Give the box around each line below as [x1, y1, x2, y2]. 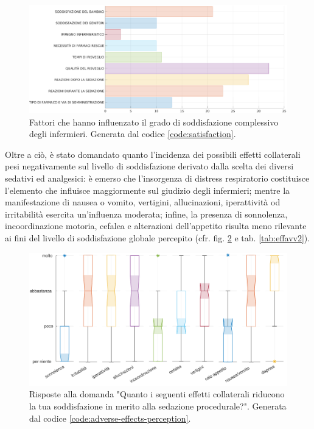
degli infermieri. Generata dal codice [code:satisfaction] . [29, 127, 236, 140]
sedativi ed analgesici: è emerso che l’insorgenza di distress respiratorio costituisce [5, 172, 310, 185]
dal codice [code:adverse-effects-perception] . [29, 411, 191, 424]
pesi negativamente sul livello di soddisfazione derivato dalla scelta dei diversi [5, 160, 294, 172]
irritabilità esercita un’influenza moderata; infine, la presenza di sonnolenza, [5, 207, 288, 220]
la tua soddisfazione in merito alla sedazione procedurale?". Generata [29, 399, 287, 412]
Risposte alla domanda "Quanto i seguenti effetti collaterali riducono [29, 388, 285, 400]
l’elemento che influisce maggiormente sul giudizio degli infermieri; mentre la [5, 183, 290, 196]
